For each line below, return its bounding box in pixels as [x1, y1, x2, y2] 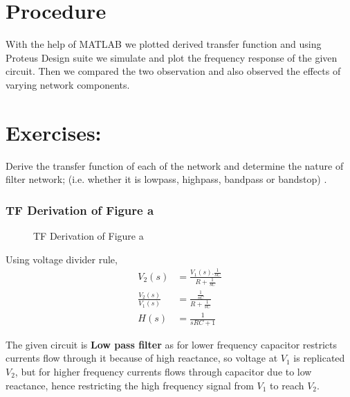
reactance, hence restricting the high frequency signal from [6, 378, 254, 392]
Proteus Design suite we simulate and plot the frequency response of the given [6, 50, 338, 64]
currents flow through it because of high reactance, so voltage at [6, 351, 278, 365]
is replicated [293, 351, 345, 365]
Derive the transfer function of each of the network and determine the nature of [6, 158, 344, 173]
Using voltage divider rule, [6, 252, 118, 266]
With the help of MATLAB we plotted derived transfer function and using [6, 37, 322, 51]
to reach [270, 378, 304, 392]
